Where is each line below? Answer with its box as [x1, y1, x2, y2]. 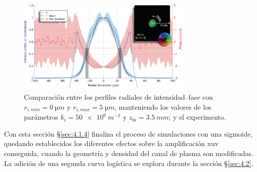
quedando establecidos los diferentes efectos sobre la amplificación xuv [4, 138, 219, 149]
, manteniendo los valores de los [114, 101, 212, 112]
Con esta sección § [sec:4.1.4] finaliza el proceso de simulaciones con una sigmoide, [4, 128, 253, 139]
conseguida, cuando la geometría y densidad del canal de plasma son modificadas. [4, 148, 254, 159]
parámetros [24, 112, 58, 122]
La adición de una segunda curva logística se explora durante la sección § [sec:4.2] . [4, 158, 254, 168]
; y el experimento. [169, 112, 226, 122]
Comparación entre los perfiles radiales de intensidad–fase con [24, 92, 213, 102]
